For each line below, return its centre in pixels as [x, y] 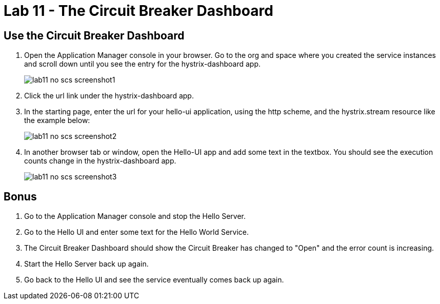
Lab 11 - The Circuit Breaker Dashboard [138, 11]
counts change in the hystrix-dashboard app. [100, 161]
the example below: [57, 120]
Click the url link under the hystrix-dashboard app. [109, 96]
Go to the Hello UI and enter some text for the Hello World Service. [137, 232]
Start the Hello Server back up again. [86, 264]
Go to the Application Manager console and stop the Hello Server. [135, 216]
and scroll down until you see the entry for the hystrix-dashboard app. [142, 64]
